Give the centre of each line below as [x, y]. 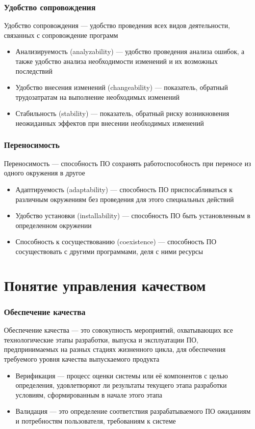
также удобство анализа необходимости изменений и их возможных [116, 61]
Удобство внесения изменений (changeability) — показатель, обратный [122, 87]
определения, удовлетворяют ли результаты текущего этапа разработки [121, 385]
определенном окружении [53, 225]
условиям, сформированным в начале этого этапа [89, 394]
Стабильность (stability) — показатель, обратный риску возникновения [122, 113]
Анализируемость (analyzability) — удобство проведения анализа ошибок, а [130, 51]
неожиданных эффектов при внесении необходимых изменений [110, 123]
